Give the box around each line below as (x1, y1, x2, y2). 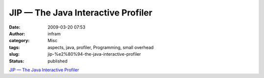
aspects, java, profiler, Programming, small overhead (47, 44, 154, 50)
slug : (9, 51, 20, 57)
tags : (9, 44, 20, 50)
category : (9, 38, 30, 44)
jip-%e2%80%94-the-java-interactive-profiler (47, 51, 141, 57)
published (47, 58, 68, 64)
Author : (9, 31, 25, 36)
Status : (9, 58, 24, 64)
